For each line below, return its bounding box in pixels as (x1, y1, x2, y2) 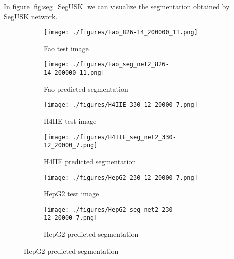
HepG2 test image (44, 188, 99, 199)
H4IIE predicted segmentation (44, 156, 136, 166)
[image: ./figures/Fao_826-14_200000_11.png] (44, 29, 198, 36)
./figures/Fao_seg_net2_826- (72, 61, 169, 68)
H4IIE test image (44, 116, 97, 126)
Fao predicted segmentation (44, 83, 128, 94)
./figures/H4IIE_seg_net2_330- (72, 133, 176, 141)
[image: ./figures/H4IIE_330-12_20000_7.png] (44, 101, 198, 109)
